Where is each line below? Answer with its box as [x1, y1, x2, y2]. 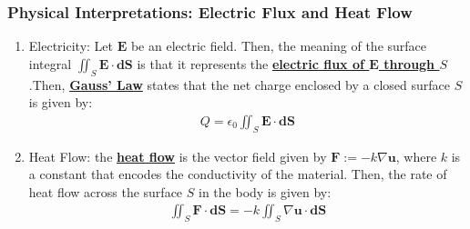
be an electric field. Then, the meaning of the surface [130, 36, 427, 55]
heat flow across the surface [28, 182, 183, 201]
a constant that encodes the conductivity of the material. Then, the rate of [28, 164, 447, 184]
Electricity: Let [28, 36, 114, 55]
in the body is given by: [199, 182, 332, 201]
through [383, 54, 435, 73]
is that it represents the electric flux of [137, 54, 364, 73]
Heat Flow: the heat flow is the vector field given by [28, 146, 327, 165]
